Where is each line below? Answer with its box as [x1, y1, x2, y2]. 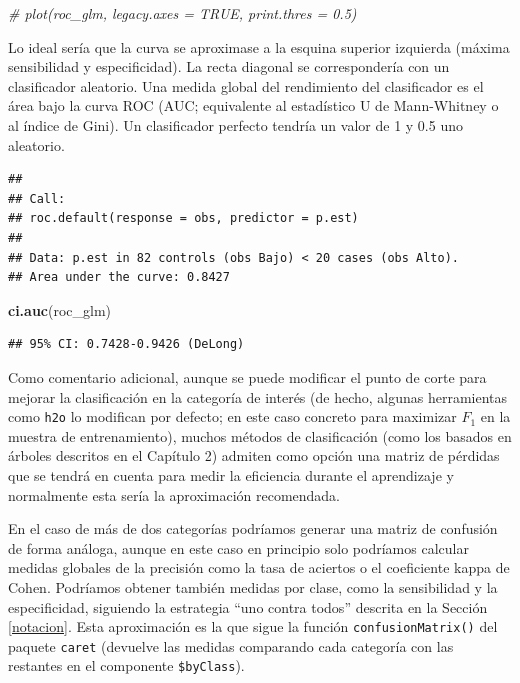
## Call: [8, 191, 66, 206]
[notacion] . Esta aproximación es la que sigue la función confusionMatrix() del [8, 616, 498, 637]
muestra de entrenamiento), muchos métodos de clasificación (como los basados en [8, 425, 512, 446]
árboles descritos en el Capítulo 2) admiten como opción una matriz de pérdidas [8, 445, 500, 466]
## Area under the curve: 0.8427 [8, 270, 230, 285]
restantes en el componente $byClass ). [8, 655, 245, 676]
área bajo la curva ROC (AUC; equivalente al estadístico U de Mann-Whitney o [8, 95, 499, 116]
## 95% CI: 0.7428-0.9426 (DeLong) [8, 337, 245, 352]
